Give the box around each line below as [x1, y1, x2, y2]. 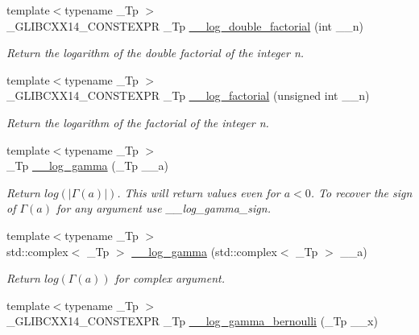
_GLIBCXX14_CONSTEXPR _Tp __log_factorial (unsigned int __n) [6, 87, 370, 104]
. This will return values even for [117, 184, 280, 201]
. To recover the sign [310, 184, 413, 201]
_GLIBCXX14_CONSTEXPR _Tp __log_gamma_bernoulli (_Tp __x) [6, 312, 378, 329]
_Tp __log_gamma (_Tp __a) [6, 157, 169, 174]
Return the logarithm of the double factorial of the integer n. [6, 44, 305, 61]
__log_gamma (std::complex [131, 242, 277, 259]
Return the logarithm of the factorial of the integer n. [6, 114, 269, 130]
